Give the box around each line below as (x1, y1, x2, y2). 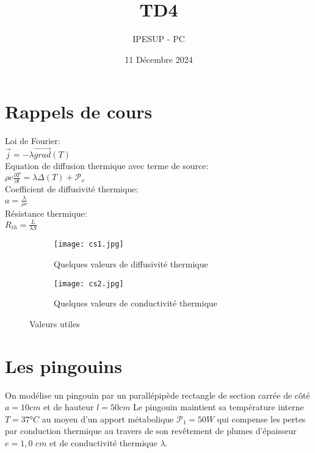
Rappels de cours (5, 99, 153, 124)
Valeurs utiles (29, 317, 80, 330)
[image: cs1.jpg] (54, 240, 124, 249)
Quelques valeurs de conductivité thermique (54, 297, 217, 310)
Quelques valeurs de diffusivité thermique (54, 258, 208, 270)
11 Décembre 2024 (125, 53, 193, 65)
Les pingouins (5, 353, 122, 378)
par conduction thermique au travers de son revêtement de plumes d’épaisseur (5, 424, 297, 437)
